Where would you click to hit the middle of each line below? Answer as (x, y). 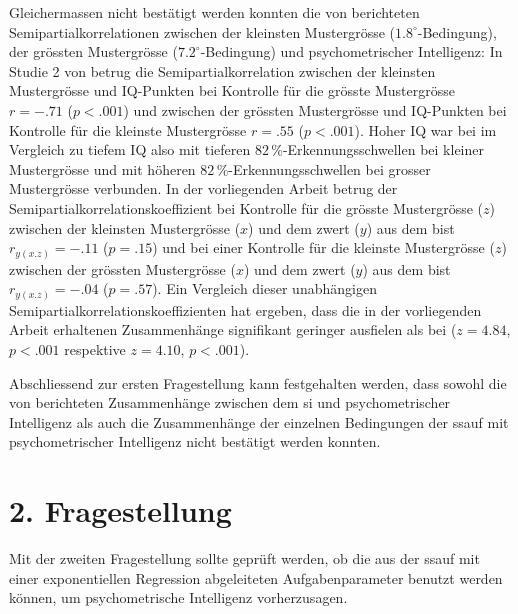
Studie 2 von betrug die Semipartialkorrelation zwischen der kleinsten (222, 70)
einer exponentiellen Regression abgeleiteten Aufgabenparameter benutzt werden (256, 577)
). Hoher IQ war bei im (425, 129)
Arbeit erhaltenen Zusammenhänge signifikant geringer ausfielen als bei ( (233, 329)
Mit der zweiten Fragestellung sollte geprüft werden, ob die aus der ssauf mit (244, 558)
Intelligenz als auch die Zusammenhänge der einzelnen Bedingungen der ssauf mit (259, 421)
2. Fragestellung (120, 510)
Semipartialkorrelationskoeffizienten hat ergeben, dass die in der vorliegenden (245, 309)
